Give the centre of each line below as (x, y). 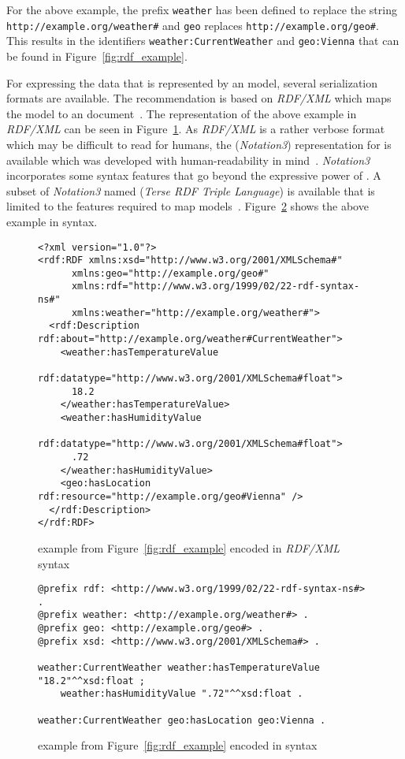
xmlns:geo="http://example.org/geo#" (170, 273)
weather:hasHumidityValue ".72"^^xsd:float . (182, 694)
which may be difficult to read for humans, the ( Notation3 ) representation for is (199, 144)
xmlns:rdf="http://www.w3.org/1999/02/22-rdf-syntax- (216, 286)
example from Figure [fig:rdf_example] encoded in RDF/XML (189, 547)
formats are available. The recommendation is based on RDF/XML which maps (199, 98)
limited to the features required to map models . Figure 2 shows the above (188, 206)
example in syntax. (52, 221)
